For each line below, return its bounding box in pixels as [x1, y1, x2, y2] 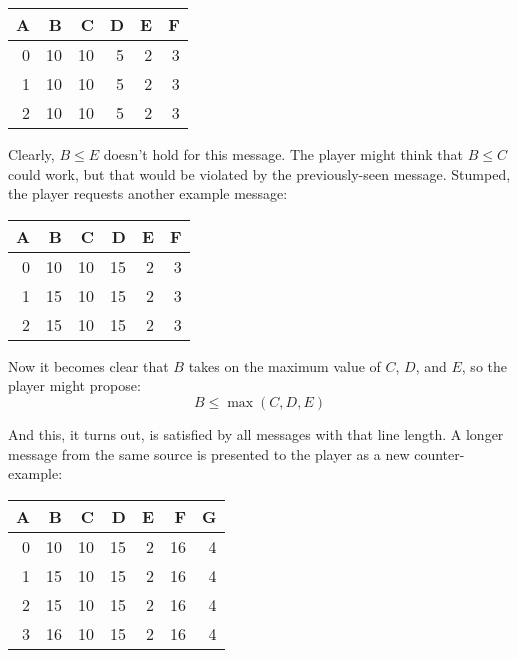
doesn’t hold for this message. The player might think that [103, 144, 464, 164]
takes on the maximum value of [188, 355, 381, 376]
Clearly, [8, 144, 55, 164]
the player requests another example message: [8, 183, 288, 204]
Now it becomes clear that [8, 355, 169, 376]
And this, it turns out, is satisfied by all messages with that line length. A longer [8, 423, 504, 444]
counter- [414, 443, 465, 464]
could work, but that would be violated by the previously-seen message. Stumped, [8, 163, 511, 184]
